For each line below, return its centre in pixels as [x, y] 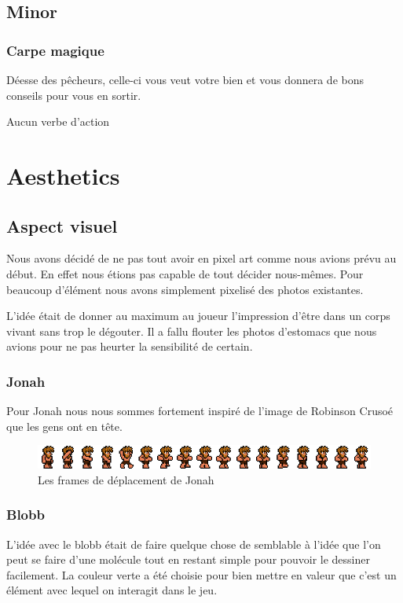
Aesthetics [63, 175]
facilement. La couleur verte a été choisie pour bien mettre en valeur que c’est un [201, 574]
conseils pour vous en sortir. [74, 95]
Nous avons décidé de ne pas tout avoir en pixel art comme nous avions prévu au [201, 258]
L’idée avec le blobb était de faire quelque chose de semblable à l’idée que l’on [194, 544]
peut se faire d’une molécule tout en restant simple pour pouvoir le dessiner [188, 559]
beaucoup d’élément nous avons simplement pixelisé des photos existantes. [185, 289]
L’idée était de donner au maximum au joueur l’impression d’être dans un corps [198, 316]
